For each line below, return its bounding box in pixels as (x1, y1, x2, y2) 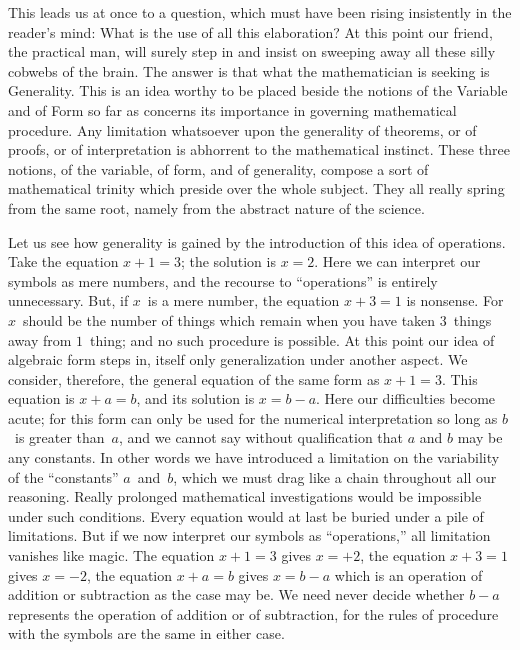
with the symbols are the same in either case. (8, 623, 285, 644)
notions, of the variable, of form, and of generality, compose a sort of (8, 158, 429, 179)
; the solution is (180, 251, 276, 272)
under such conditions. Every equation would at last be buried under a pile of (8, 505, 484, 526)
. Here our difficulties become (316, 388, 496, 409)
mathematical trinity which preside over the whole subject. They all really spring (8, 178, 505, 199)
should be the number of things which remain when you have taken (23, 309, 436, 330)
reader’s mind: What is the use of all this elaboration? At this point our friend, (8, 21, 493, 42)
